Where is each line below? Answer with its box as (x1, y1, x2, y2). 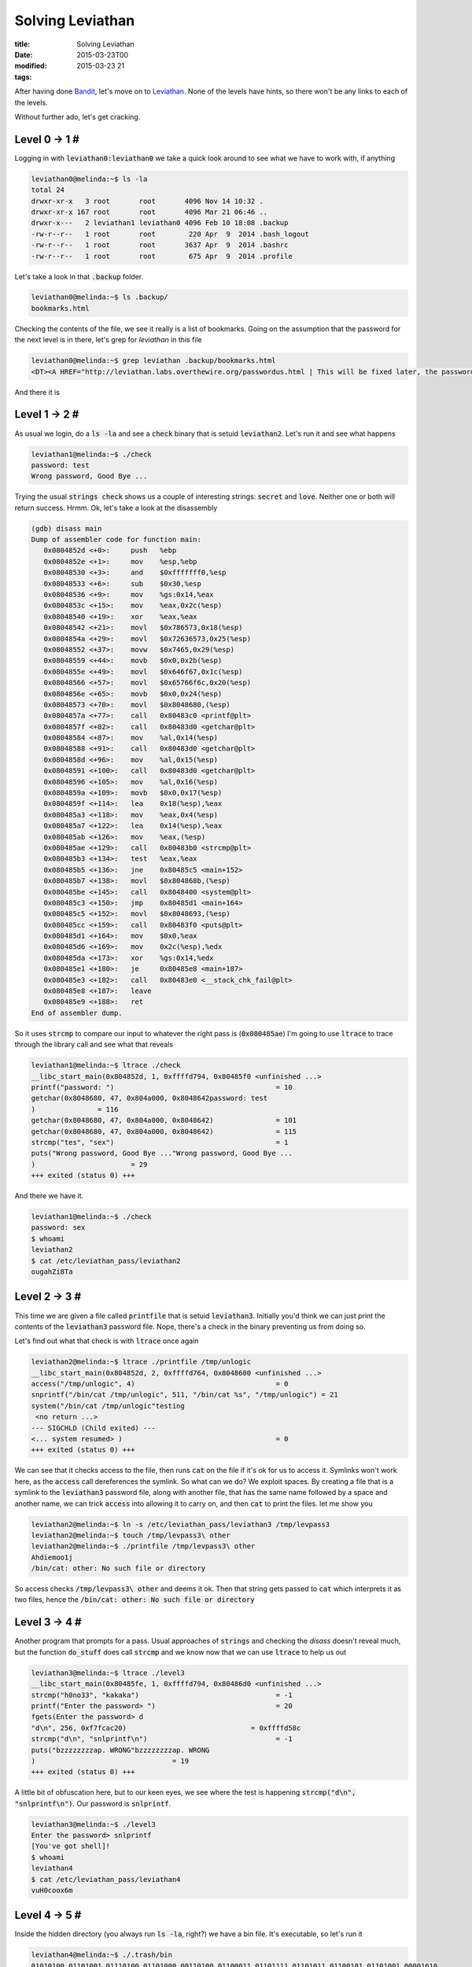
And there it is (14, 387, 61, 397)
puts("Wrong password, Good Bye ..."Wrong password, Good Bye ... (31, 1149, 293, 1158)
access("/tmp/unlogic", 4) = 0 (31, 1379, 289, 1389)
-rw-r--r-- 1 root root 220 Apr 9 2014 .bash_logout (31, 229, 310, 238)
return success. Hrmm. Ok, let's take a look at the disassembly (14, 503, 218, 512)
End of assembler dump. (31, 1008, 124, 1017)
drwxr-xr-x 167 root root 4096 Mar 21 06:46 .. (31, 207, 268, 216)
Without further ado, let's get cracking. (14, 112, 141, 121)
